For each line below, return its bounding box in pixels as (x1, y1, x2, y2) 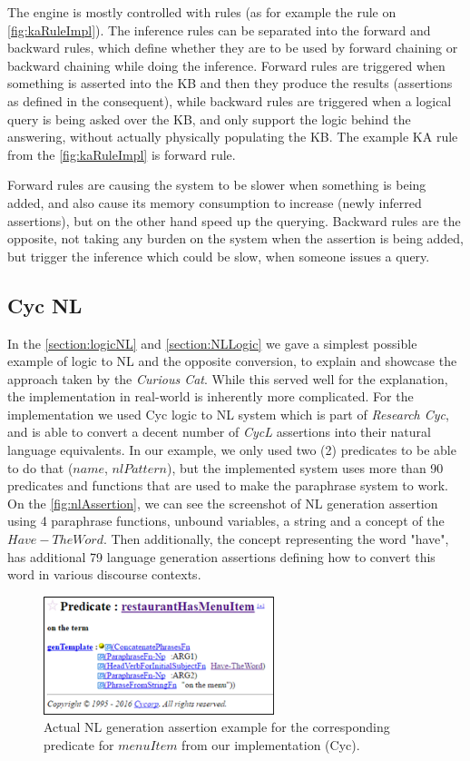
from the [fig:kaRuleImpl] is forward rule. (7, 144, 236, 163)
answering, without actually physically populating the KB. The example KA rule (7, 127, 458, 146)
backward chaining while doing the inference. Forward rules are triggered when (7, 55, 446, 74)
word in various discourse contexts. (7, 565, 201, 584)
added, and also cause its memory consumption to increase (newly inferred (7, 193, 422, 212)
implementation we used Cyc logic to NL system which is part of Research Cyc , (7, 404, 449, 423)
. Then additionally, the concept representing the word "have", (103, 529, 449, 549)
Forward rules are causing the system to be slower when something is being (7, 175, 426, 194)
